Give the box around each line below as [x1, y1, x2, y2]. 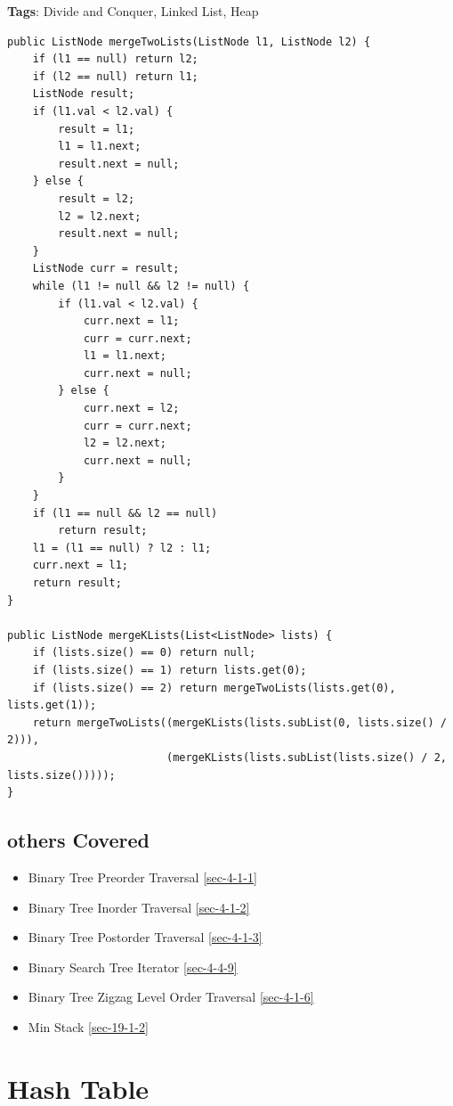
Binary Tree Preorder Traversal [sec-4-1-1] [28, 867, 257, 886]
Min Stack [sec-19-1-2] [28, 1017, 149, 1036]
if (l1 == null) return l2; [32, 53, 198, 66]
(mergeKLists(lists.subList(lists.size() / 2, [166, 750, 447, 764]
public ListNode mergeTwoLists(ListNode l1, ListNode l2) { [7, 35, 371, 48]
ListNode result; [32, 87, 135, 101]
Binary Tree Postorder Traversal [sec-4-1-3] [28, 928, 263, 946]
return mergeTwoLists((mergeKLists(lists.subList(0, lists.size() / [32, 716, 447, 729]
